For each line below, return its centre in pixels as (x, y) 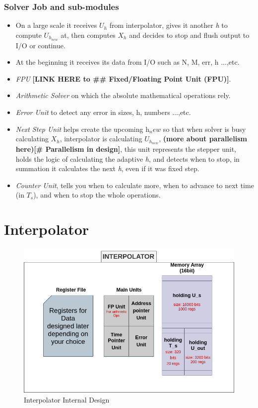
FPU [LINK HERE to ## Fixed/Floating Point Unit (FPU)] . (123, 78)
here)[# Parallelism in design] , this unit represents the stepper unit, (126, 149)
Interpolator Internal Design (67, 400)
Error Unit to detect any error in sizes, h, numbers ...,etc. (103, 112)
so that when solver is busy (204, 129)
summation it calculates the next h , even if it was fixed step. (107, 168)
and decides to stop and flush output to (189, 35)
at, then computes (88, 35)
